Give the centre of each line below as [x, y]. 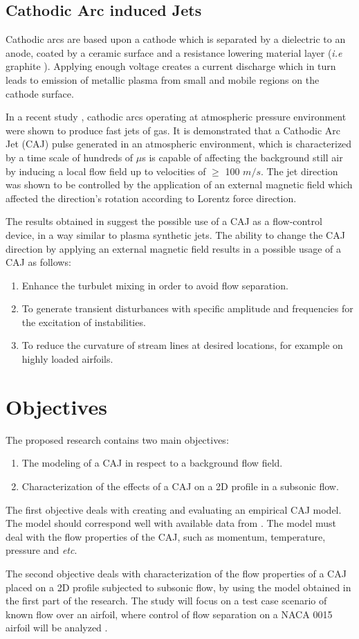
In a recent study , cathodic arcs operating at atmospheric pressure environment [176, 117]
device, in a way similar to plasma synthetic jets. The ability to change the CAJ [175, 234]
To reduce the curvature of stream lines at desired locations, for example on [182, 345]
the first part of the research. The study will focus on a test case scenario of [166, 601]
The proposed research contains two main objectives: [117, 439]
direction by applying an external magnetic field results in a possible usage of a [174, 248]
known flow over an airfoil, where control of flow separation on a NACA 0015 [169, 614]
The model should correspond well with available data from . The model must [171, 523]
